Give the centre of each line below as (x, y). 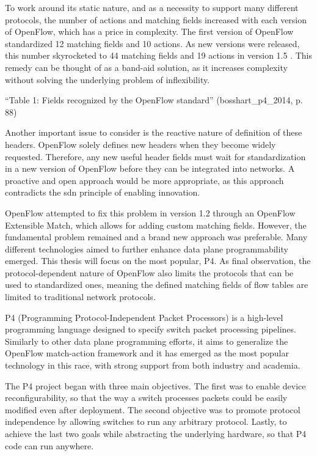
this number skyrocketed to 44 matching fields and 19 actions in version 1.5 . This (159, 55)
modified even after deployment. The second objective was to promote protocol (153, 409)
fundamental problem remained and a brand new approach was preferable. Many (156, 237)
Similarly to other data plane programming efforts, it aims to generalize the (147, 341)
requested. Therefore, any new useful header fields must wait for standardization (155, 156)
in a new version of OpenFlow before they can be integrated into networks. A (150, 168)
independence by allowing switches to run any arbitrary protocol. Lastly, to (146, 421)
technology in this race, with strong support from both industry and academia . (153, 365)
